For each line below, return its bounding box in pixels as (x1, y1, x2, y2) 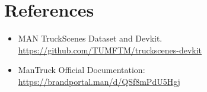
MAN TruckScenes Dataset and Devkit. (18, 32, 163, 45)
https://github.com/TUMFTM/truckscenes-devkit (18, 43, 202, 56)
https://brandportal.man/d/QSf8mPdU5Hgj (18, 75, 180, 87)
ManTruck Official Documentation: (18, 64, 145, 76)
